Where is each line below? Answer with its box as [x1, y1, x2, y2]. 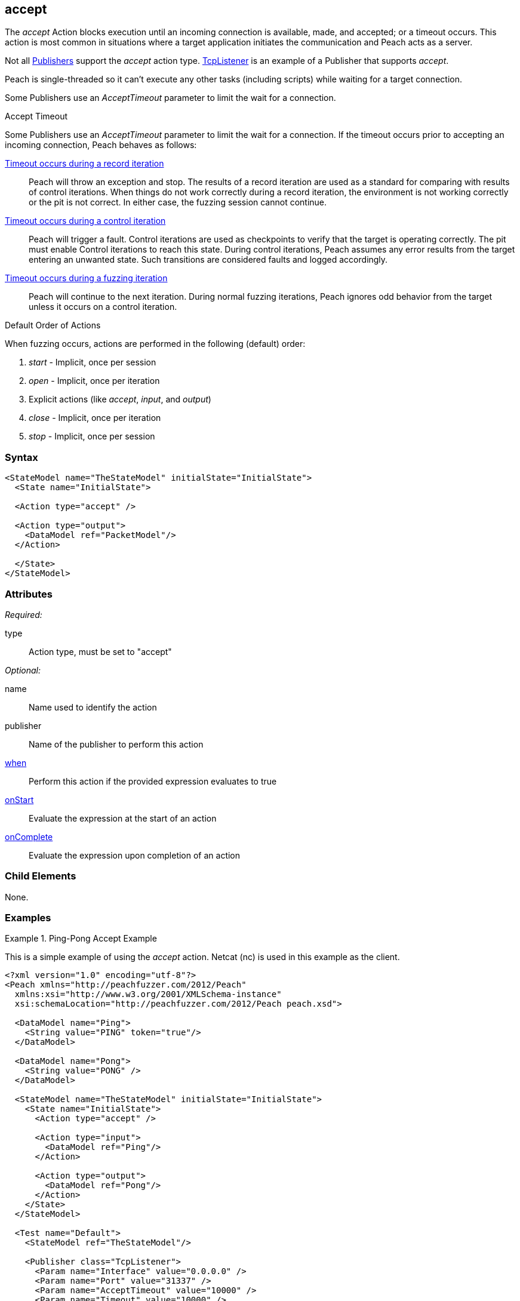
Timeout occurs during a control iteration [5, 216, 166, 226]
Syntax [5, 451, 38, 463]
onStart [5, 794, 34, 805]
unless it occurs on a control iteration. [29, 302, 177, 312]
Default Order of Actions [5, 320, 101, 331]
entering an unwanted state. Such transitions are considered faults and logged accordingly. [29, 254, 388, 265]
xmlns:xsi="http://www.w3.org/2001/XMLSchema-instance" [14, 989, 282, 999]
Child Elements [5, 870, 76, 882]
